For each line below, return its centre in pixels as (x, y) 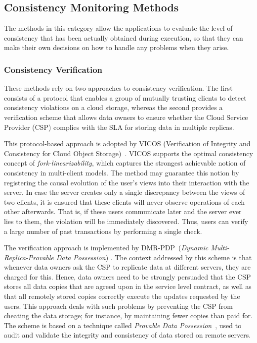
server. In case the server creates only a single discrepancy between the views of (125, 192)
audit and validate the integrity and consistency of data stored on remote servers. (128, 335)
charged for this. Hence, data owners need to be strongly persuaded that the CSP (128, 276)
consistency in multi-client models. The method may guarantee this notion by (122, 172)
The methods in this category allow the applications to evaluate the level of (118, 28)
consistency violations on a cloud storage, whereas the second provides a (113, 107)
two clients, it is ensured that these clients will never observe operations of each (125, 201)
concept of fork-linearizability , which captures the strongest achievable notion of (125, 163)
